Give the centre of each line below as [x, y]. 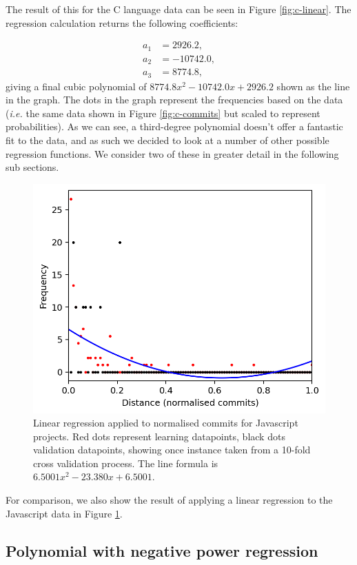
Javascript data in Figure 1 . [64, 513]
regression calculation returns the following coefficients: [122, 22]
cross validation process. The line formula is [126, 463]
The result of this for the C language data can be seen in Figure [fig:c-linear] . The [178, 9]
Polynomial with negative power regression [162, 550]
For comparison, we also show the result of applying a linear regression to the [169, 500]
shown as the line [313, 86]
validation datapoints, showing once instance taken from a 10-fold [172, 450]
